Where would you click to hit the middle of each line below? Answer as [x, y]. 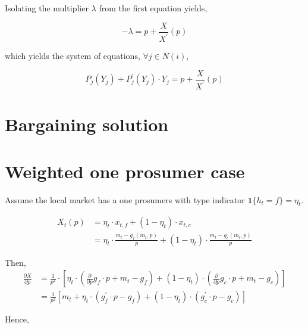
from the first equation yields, [153, 8]
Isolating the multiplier [47, 8]
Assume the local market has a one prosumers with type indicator [125, 199]
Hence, [17, 319]
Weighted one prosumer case [125, 171]
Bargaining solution [87, 124]
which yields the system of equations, [73, 55]
